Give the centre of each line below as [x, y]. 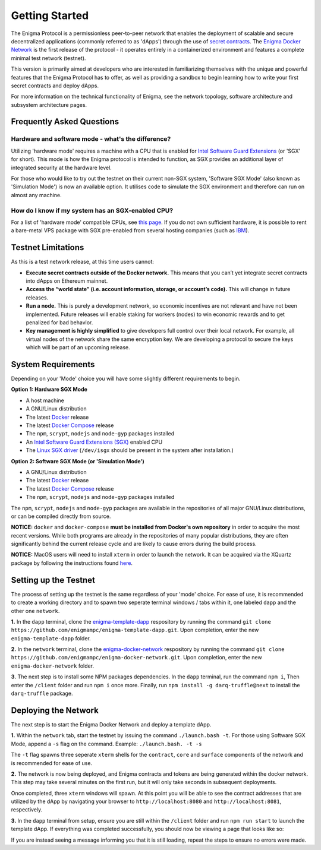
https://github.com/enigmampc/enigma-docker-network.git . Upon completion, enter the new [136, 658]
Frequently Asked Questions [65, 122]
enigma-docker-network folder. [53, 666]
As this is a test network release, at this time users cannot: [83, 262]
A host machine [45, 400]
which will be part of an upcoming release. [78, 347]
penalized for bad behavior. [59, 322]
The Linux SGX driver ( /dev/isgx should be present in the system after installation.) [130, 450]
